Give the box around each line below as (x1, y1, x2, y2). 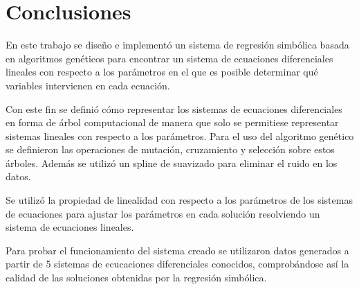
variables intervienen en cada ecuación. (6, 78, 170, 92)
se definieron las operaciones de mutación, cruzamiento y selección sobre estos (6, 142, 335, 157)
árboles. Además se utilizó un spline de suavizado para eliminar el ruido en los (6, 155, 338, 170)
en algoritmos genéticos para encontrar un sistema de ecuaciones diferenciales (6, 51, 333, 65)
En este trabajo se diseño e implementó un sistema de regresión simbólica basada (6, 37, 349, 52)
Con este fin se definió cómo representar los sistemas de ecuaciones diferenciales (6, 101, 342, 116)
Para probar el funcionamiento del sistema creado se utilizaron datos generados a (6, 243, 349, 257)
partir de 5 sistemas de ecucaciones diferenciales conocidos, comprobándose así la (6, 256, 349, 271)
